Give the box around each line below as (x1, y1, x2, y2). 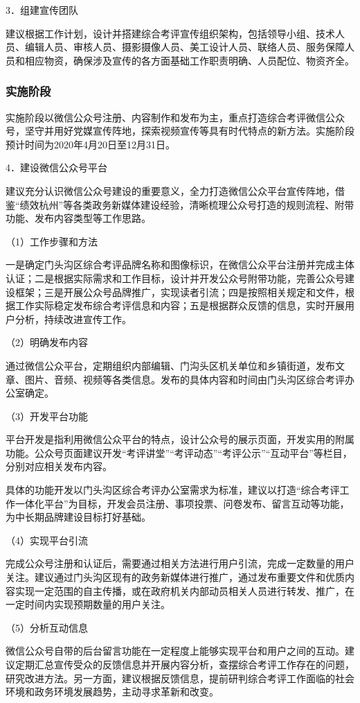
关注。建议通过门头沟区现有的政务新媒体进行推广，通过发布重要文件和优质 (6, 570, 345, 584)
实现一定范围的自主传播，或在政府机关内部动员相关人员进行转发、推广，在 (15, 583, 354, 598)
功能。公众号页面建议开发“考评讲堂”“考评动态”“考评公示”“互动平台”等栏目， (6, 445, 352, 460)
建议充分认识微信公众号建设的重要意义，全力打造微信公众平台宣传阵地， (6, 183, 335, 198)
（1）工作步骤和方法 (6, 234, 98, 248)
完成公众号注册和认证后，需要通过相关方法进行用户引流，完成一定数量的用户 (6, 556, 354, 571)
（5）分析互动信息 (6, 620, 88, 634)
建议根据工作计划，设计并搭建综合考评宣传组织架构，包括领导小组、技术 (6, 26, 335, 40)
